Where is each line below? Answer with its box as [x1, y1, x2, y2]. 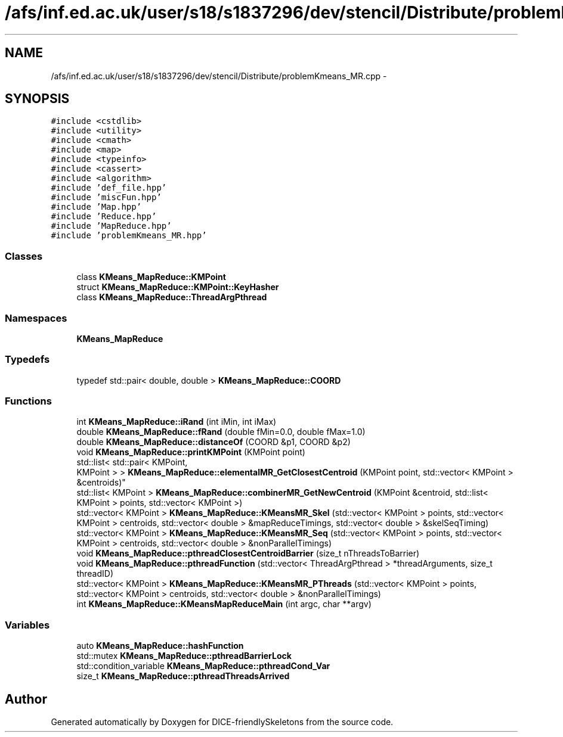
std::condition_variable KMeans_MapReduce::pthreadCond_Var [76, 661, 330, 671]
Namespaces [5, 312, 67, 324]
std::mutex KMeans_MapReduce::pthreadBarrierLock [76, 651, 292, 661]
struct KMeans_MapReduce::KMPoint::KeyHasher [76, 282, 279, 293]
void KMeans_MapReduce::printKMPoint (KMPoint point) [76, 447, 305, 458]
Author [5, 691, 47, 707]
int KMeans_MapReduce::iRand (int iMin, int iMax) [76, 416, 277, 427]
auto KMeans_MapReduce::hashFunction [76, 640, 244, 651]
